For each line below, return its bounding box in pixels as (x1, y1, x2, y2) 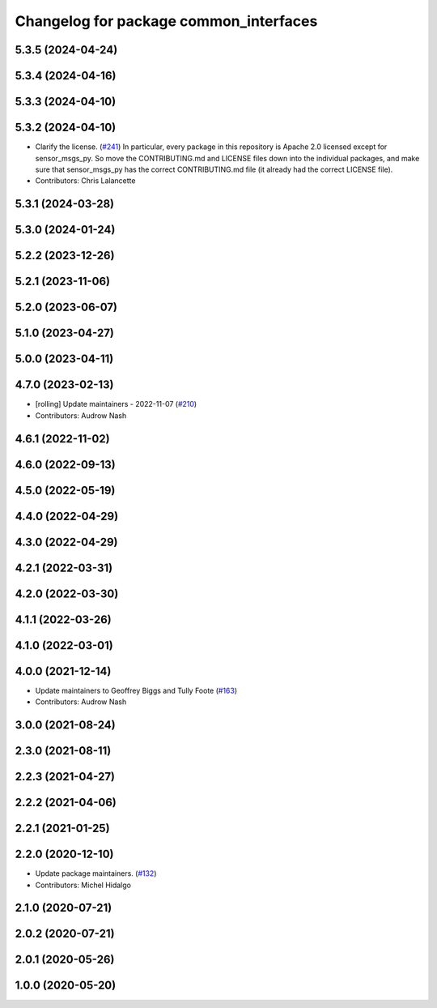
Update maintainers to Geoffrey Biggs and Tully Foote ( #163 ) (35, 686, 238, 695)
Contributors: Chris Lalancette (35, 176, 136, 186)
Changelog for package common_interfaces (15, 12, 318, 30)
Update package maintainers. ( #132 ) (35, 869, 157, 878)
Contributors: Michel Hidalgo (35, 880, 131, 890)
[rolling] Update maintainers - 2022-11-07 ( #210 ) (35, 399, 197, 409)
